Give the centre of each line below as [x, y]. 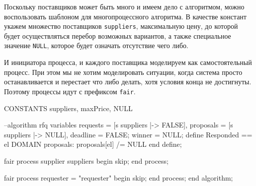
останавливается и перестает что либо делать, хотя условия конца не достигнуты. [128, 82]
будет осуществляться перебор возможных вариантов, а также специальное [118, 35]
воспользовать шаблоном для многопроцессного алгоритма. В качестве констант [125, 16]
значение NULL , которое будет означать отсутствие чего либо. [96, 45]
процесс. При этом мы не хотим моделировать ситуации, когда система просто [123, 72]
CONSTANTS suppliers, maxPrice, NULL [68, 108]
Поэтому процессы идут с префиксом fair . [70, 91]
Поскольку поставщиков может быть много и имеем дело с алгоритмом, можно [124, 6]
